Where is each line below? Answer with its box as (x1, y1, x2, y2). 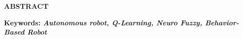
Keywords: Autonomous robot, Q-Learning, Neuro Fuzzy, (4, 17, 203, 27)
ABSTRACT (4, 1, 49, 11)
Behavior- (205, 17, 239, 27)
